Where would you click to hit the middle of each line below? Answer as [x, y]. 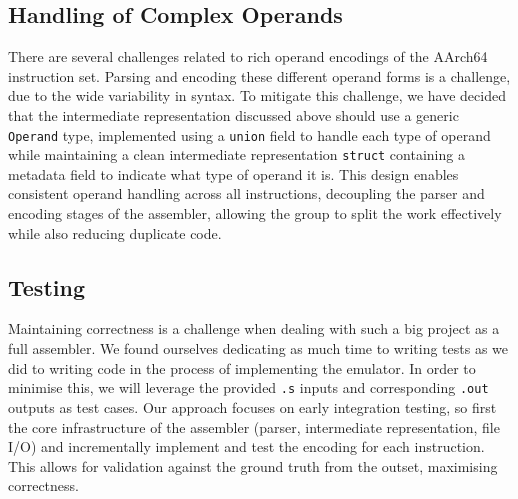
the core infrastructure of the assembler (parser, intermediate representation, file [254, 426]
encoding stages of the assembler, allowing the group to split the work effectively [255, 213]
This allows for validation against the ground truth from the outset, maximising [253, 465]
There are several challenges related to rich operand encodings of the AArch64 [248, 56]
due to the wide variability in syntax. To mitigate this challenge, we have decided [257, 95]
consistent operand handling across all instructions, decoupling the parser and [246, 193]
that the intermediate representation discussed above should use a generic [233, 114]
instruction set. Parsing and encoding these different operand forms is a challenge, [259, 75]
